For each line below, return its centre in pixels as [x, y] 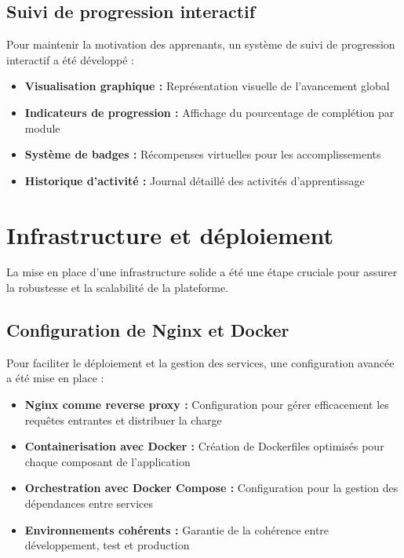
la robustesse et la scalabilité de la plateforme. [118, 288]
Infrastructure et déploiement [170, 234]
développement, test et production [107, 545]
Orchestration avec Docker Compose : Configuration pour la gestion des [211, 488]
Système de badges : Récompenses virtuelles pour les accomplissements [203, 154]
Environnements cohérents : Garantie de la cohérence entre [177, 529]
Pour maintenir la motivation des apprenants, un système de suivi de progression [201, 44]
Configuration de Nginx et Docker [148, 330]
